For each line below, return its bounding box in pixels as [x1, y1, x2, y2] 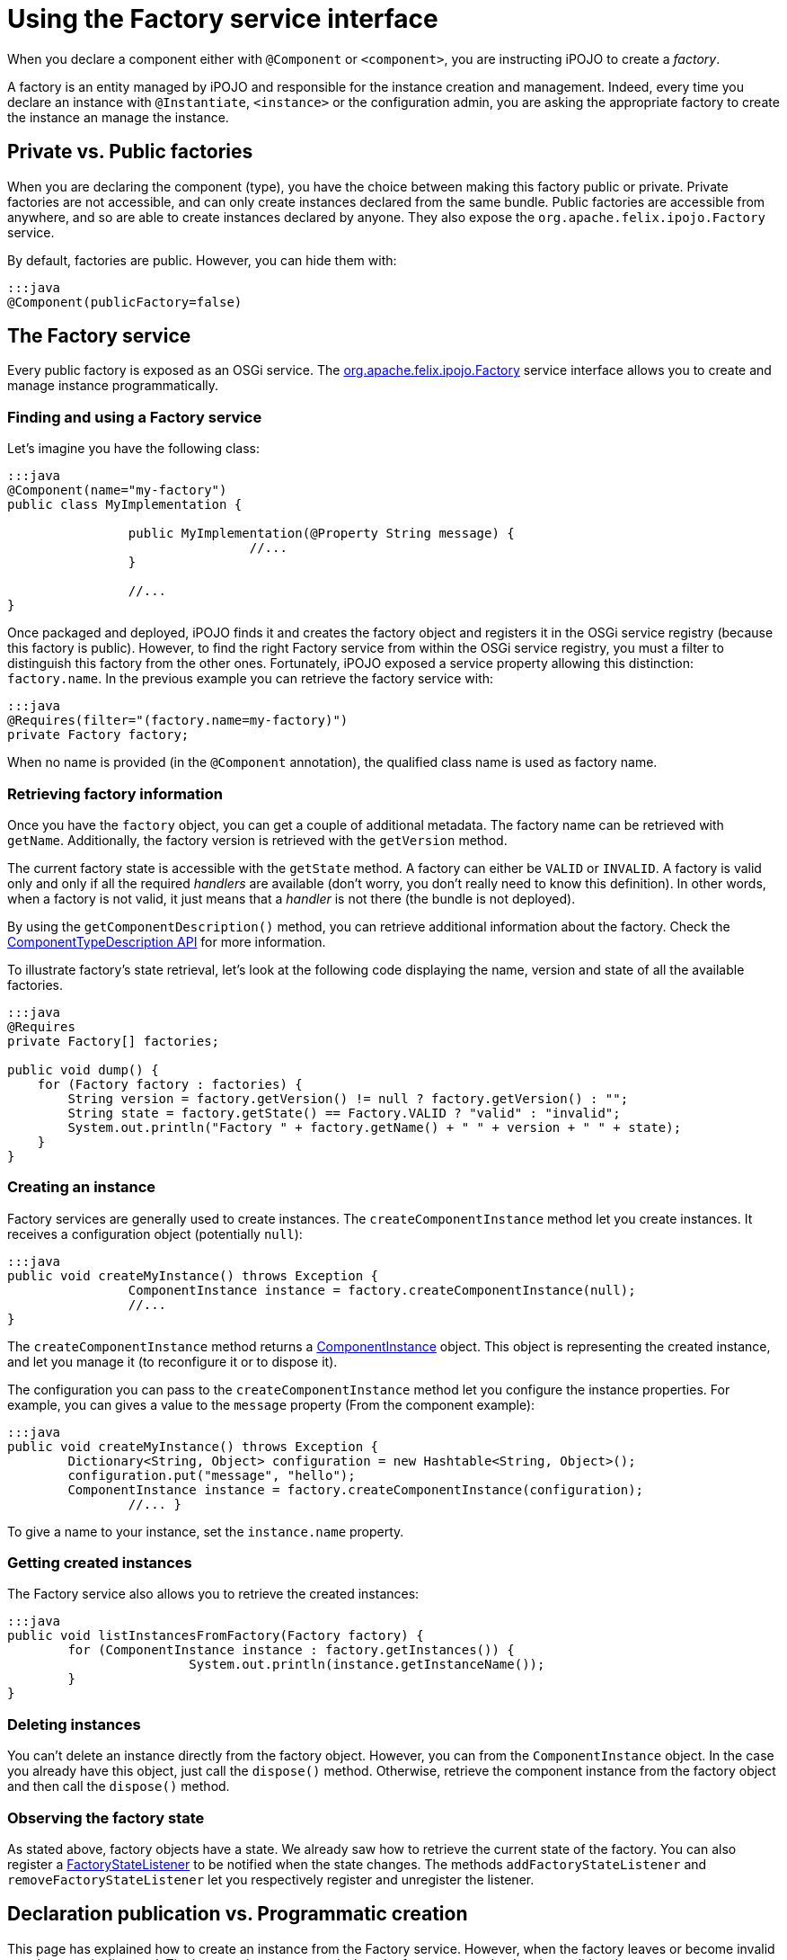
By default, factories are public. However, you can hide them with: [7, 252, 397, 268]
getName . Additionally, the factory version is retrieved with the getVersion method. [7, 832, 508, 848]
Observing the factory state [7, 1808, 205, 1827]
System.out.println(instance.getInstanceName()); [189, 1657, 545, 1672]
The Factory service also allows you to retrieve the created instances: [7, 1586, 420, 1602]
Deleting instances [7, 1715, 141, 1733]
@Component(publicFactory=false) [7, 294, 243, 309]
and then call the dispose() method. [7, 1778, 230, 1795]
